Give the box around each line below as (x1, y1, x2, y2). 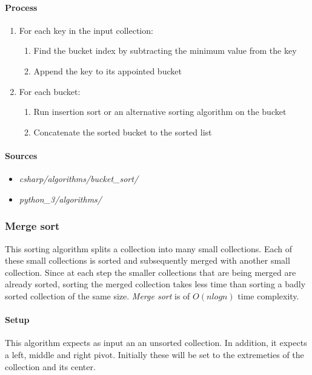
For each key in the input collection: (19, 24, 153, 36)
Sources (5, 149, 38, 161)
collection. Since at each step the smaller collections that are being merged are (5, 266, 296, 278)
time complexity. (237, 289, 299, 302)
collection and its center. (5, 360, 96, 373)
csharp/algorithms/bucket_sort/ (19, 172, 139, 185)
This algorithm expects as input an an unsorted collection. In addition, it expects (5, 336, 307, 349)
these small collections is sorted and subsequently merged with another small (5, 254, 290, 267)
